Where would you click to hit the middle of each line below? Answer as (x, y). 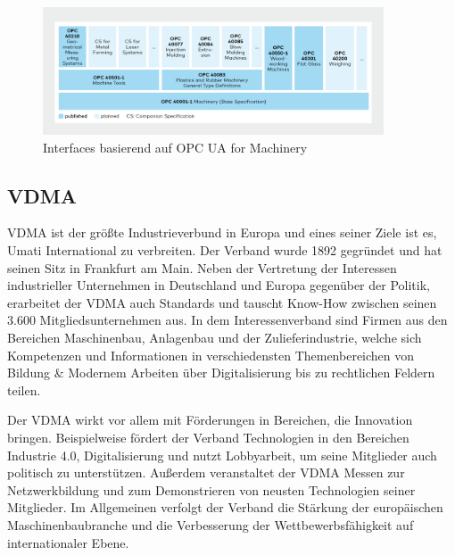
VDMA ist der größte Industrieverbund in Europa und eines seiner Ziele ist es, (222, 232)
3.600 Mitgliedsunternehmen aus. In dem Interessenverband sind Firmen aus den (227, 320)
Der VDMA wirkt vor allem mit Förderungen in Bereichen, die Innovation (210, 420)
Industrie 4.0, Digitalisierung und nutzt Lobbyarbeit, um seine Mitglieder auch (222, 455)
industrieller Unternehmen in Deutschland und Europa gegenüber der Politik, (219, 285)
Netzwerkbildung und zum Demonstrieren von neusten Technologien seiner (211, 489)
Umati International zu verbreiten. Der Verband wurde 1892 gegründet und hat (225, 250)
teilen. (24, 389)
